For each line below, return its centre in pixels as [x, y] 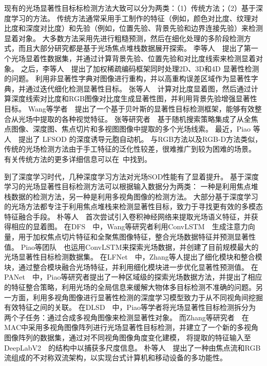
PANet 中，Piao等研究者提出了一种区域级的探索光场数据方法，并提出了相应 [133, 277]
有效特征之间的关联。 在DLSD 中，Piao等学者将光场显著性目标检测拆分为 [130, 307]
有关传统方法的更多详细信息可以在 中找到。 [78, 159]
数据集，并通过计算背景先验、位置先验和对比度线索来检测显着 [151, 58]
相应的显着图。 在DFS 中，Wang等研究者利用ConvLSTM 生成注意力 [129, 226]
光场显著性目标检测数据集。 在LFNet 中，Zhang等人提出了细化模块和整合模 [133, 257]
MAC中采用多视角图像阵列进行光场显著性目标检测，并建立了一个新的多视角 [131, 327]
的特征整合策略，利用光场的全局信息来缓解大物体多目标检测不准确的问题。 [130, 287]
